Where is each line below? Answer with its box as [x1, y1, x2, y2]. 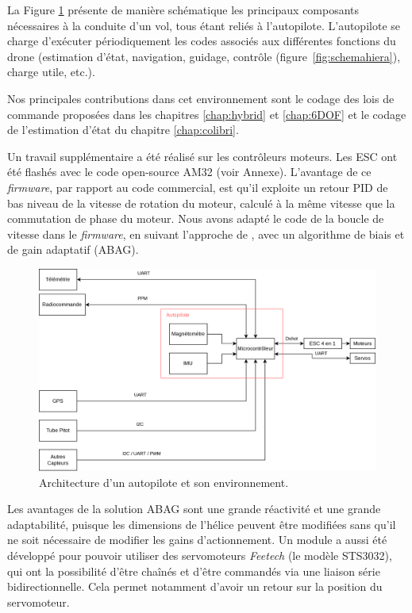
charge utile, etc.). [7, 63, 95, 80]
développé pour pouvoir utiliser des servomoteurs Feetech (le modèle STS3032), [7, 546, 392, 563]
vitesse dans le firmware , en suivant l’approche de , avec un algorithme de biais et [7, 225, 405, 242]
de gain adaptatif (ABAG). [7, 241, 139, 258]
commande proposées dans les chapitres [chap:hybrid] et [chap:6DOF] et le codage [7, 105, 406, 122]
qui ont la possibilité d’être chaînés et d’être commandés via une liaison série [7, 562, 380, 579]
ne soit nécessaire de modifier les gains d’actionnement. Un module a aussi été [7, 531, 387, 548]
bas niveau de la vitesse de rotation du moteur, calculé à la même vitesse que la [7, 194, 395, 211]
